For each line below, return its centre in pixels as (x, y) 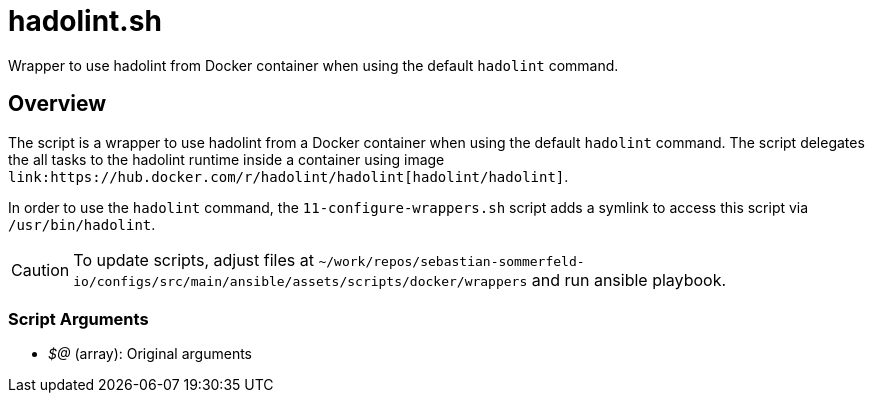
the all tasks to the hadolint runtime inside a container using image (226, 159)
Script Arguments (78, 318)
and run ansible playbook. (629, 279)
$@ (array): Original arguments (150, 354)
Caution (40, 269)
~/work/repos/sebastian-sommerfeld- (451, 261)
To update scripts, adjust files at (193, 259)
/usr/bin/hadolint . (82, 224)
